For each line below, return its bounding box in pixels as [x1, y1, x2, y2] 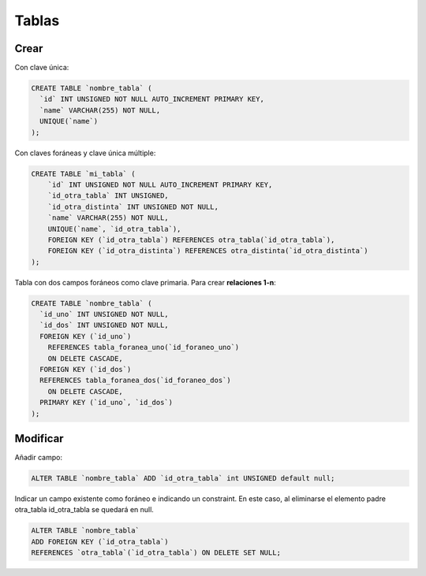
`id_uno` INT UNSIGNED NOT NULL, [39, 310, 169, 319]
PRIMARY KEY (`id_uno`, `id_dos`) [39, 398, 174, 407]
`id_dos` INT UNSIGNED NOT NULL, [39, 321, 169, 330]
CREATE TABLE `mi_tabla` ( [31, 169, 136, 178]
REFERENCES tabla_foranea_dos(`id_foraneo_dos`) [39, 376, 232, 385]
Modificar [14, 432, 64, 445]
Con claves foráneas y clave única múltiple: [14, 148, 156, 158]
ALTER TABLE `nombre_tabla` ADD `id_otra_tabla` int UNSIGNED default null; [31, 474, 335, 483]
